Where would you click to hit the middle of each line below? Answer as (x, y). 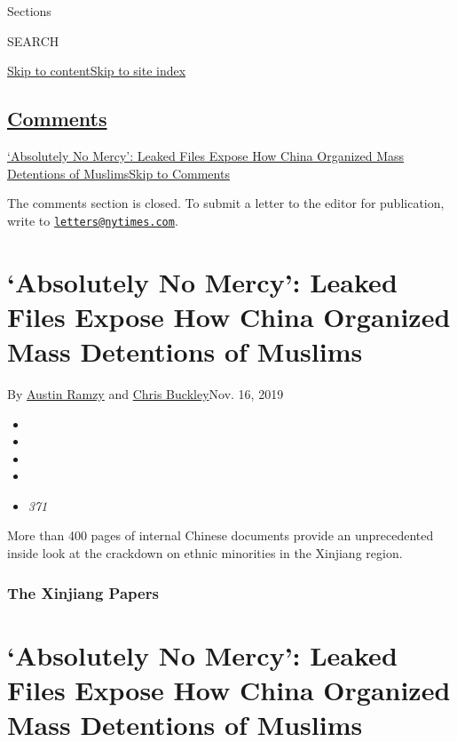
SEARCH (33, 40)
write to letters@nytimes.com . (93, 220)
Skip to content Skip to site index (97, 71)
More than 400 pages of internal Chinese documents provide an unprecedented (221, 535)
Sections (29, 11)
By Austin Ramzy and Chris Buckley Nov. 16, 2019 (146, 393)
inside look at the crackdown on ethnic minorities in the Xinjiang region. (205, 553)
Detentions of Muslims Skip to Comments (118, 173)
